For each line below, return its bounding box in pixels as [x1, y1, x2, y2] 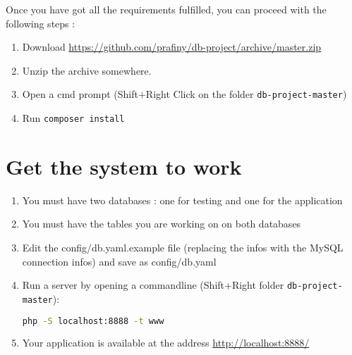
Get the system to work [6, 151, 242, 180]
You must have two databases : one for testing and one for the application [22, 192, 343, 207]
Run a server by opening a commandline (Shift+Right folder [22, 278, 284, 292]
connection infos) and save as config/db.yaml [22, 254, 217, 268]
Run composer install [22, 111, 125, 125]
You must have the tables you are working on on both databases [22, 216, 301, 231]
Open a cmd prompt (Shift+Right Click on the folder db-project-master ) [22, 87, 347, 101]
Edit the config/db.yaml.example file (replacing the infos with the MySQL [22, 240, 344, 254]
